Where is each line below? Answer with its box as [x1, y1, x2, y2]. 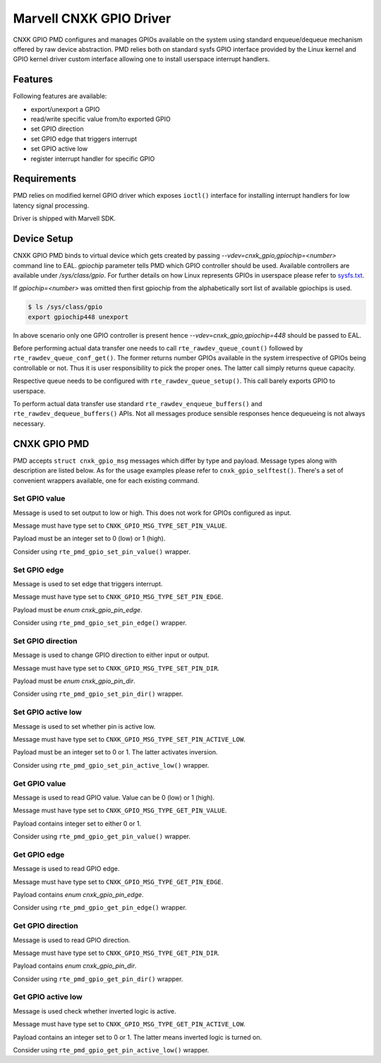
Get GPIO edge [13, 850, 65, 860]
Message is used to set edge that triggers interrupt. [13, 579, 163, 588]
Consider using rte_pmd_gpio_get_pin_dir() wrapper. [13, 975, 183, 983]
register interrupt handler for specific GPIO [30, 154, 155, 162]
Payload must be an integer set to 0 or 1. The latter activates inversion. [13, 748, 218, 756]
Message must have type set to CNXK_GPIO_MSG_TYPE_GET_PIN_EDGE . [13, 877, 224, 886]
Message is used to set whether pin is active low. [13, 722, 156, 730]
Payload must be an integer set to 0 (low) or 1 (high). [13, 534, 166, 543]
